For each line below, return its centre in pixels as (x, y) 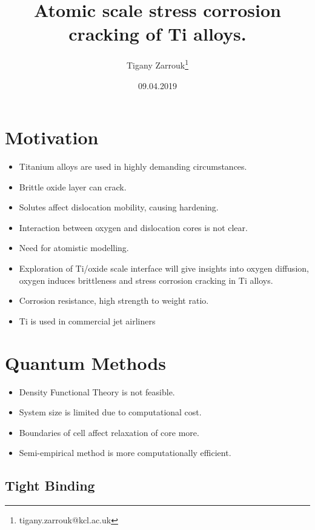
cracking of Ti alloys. (157, 34)
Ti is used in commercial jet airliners (87, 320)
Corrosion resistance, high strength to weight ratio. (114, 300)
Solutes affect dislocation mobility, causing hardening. (119, 207)
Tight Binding (50, 485)
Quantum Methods (86, 362)
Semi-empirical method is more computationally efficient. (125, 453)
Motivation (52, 137)
